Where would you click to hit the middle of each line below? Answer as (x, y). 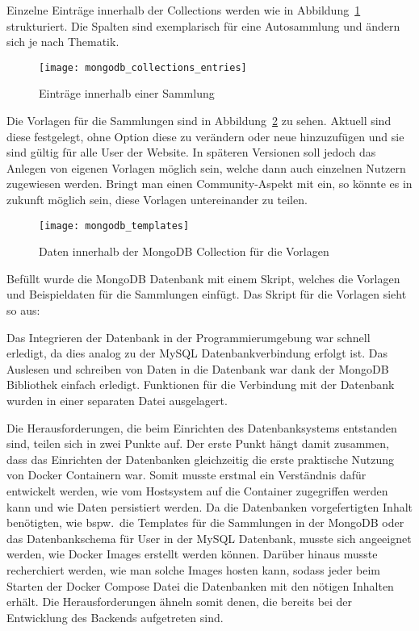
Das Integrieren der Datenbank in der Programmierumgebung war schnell (189, 337)
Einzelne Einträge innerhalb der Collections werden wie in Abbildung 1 (184, 10)
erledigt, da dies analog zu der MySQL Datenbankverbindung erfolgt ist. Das (197, 353)
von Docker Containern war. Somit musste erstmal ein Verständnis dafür (186, 475)
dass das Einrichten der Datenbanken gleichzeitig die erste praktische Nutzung (201, 459)
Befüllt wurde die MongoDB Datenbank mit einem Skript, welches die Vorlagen (203, 278)
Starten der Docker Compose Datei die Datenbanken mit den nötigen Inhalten (200, 585)
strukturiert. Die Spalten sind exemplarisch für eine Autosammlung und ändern (203, 25)
